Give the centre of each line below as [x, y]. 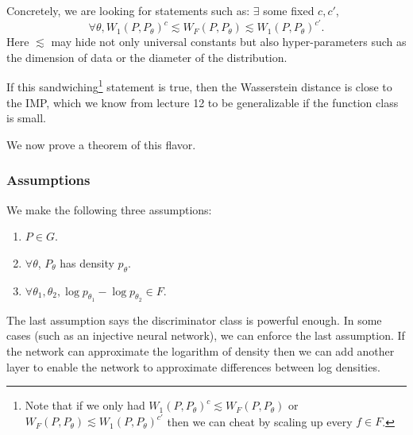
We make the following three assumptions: [109, 209]
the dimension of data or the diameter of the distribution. [147, 57]
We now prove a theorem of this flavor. [101, 144]
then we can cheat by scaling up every [260, 421]
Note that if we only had [85, 405]
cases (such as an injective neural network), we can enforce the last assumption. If [206, 335]
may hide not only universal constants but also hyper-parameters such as [229, 42]
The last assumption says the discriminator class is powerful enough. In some [194, 320]
